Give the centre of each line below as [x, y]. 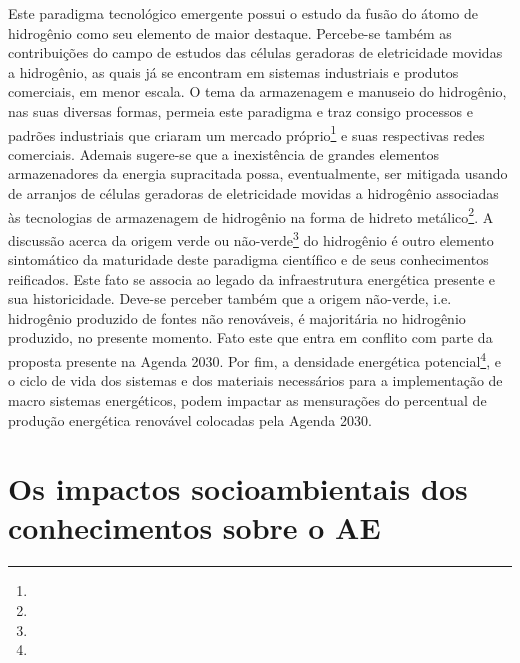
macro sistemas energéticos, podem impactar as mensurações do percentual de [247, 399]
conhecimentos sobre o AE [194, 527]
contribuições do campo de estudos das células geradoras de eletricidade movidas [255, 52]
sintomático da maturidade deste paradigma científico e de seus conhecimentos [248, 259]
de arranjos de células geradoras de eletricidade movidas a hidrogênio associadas [253, 193]
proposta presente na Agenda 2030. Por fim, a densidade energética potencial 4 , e [254, 359]
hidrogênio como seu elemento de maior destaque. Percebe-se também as [230, 32]
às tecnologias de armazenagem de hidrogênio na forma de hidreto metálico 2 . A [251, 215]
